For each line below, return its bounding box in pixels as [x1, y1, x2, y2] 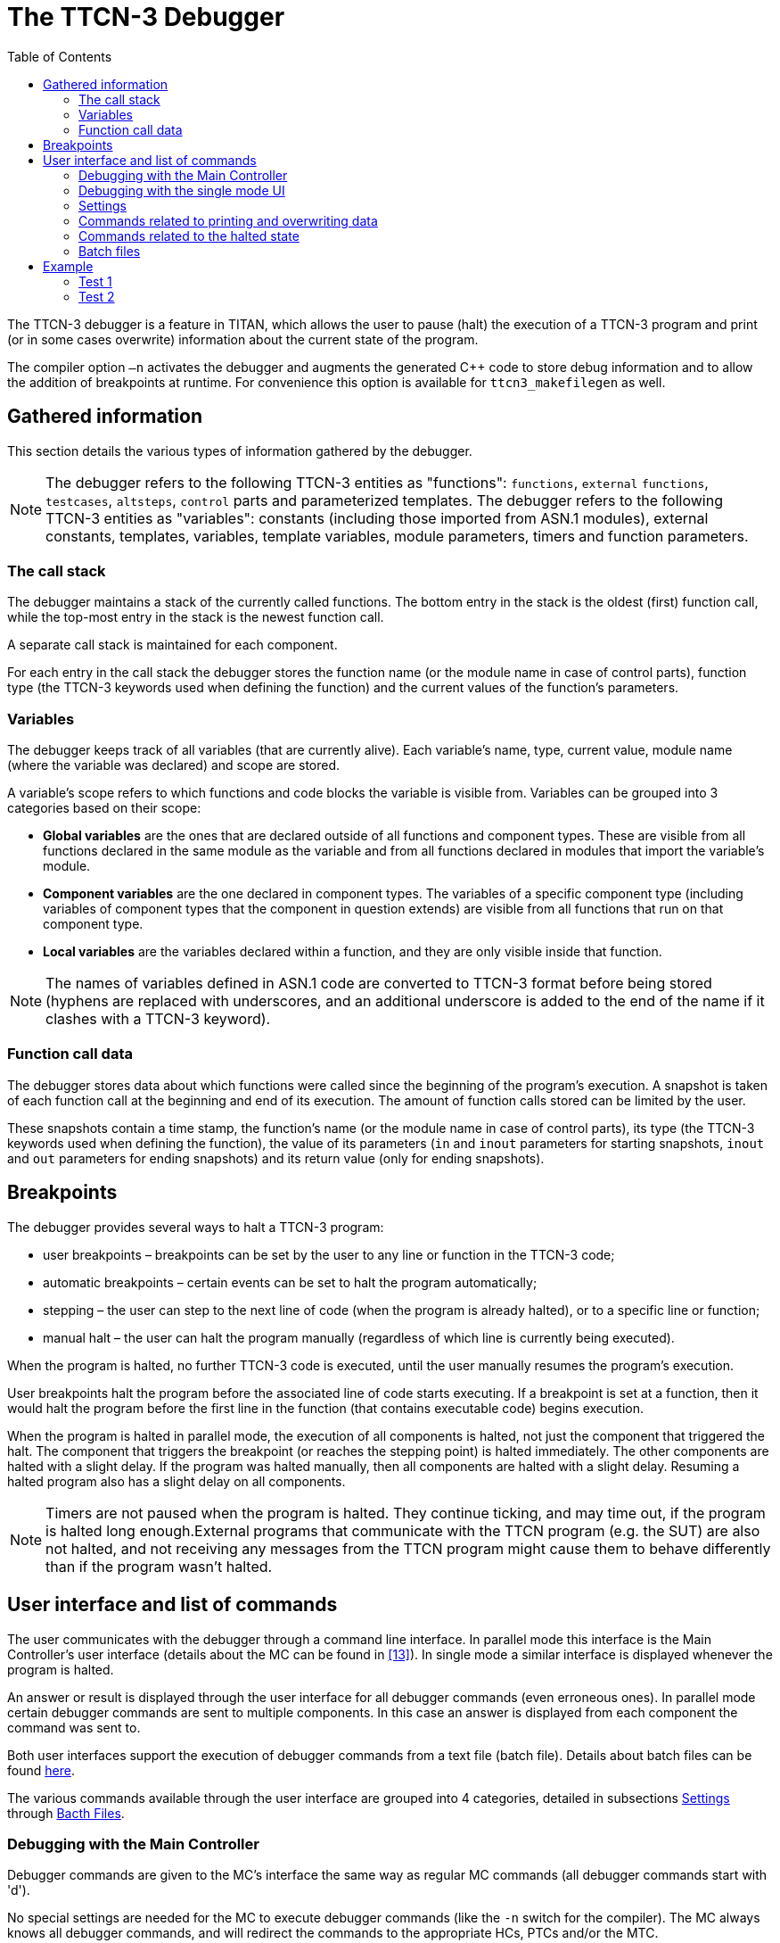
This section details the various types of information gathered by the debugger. [7, 442, 472, 459]
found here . [7, 1762, 75, 1778]
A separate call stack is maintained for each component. [7, 637, 338, 653]
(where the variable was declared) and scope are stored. [7, 757, 341, 773]
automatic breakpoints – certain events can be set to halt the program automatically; [43, 1274, 538, 1290]
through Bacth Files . [7, 1805, 125, 1821]
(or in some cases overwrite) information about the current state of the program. [7, 331, 479, 347]
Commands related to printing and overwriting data [78, 212, 378, 228]
